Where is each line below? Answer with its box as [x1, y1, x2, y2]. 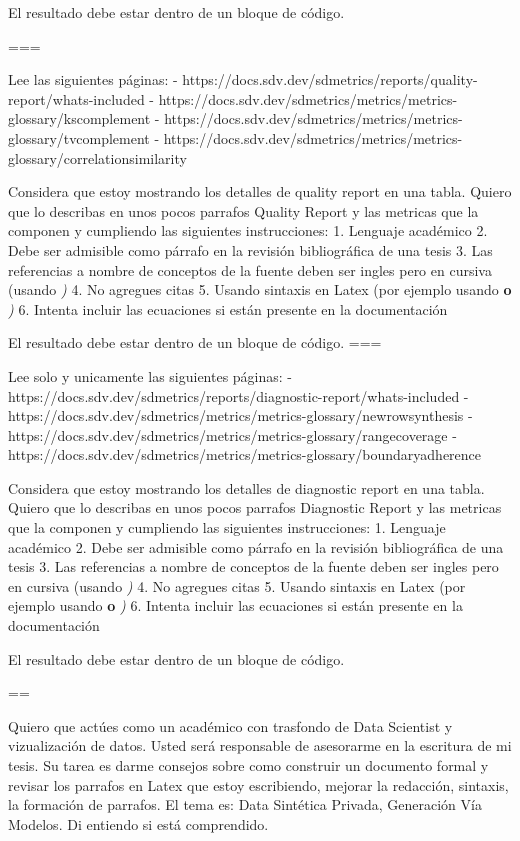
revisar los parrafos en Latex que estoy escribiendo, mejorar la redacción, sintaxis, [8, 774, 509, 795]
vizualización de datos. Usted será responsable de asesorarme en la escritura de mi [8, 735, 512, 756]
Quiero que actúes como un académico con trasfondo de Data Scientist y [8, 715, 453, 736]
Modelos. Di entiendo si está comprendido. [8, 813, 269, 834]
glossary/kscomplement [8, 108, 151, 129]
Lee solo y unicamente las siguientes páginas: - [8, 365, 293, 386]
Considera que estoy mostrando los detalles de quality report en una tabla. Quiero [8, 181, 512, 202]
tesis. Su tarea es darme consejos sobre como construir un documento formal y [8, 755, 489, 775]
